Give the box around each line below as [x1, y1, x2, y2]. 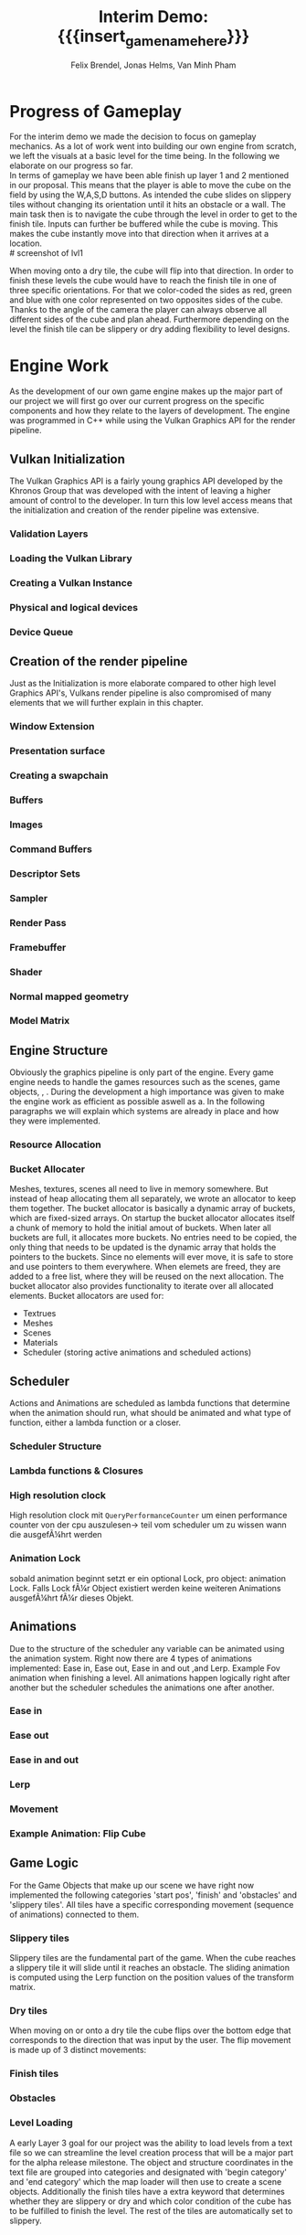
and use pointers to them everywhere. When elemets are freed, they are [9, 1261, 281, 1272]
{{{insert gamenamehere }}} [57, 26, 250, 49]
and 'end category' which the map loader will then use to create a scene [9, 2176, 282, 2187]
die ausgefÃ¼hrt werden [9, 1529, 102, 1540]
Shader [9, 965, 43, 978]
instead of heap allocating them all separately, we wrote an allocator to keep [9, 1193, 297, 1204]
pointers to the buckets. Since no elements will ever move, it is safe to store [9, 1251, 294, 1262]
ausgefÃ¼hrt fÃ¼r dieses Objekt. [9, 1592, 134, 1603]
